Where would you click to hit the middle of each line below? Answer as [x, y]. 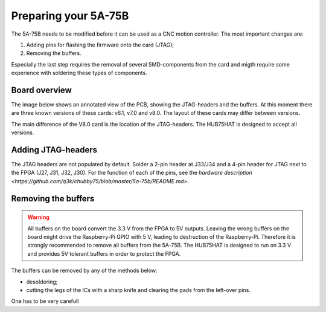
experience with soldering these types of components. [79, 73]
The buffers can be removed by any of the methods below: [84, 271]
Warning [38, 217]
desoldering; [42, 282]
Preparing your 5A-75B [70, 16]
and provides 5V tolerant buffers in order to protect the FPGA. [104, 253]
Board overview [41, 90]
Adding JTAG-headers [54, 150]
